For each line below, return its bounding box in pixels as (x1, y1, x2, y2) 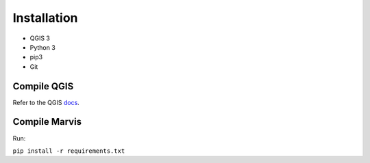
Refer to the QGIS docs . (12, 98, 80, 106)
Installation (12, 10, 78, 25)
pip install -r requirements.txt (12, 147, 125, 155)
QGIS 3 (29, 34, 51, 42)
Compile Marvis (12, 116, 82, 128)
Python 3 (29, 43, 56, 51)
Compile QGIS (12, 80, 74, 92)
